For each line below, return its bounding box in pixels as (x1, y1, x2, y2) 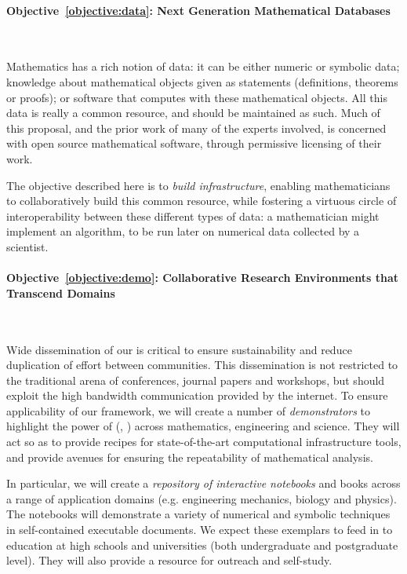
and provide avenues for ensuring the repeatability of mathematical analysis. (6, 448, 373, 465)
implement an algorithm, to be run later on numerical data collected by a (6, 223, 360, 239)
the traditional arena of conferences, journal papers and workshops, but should (6, 371, 385, 388)
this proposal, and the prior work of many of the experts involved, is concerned (6, 119, 387, 136)
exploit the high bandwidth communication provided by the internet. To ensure (6, 387, 388, 404)
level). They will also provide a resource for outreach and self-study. (6, 552, 333, 569)
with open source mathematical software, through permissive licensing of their (6, 135, 382, 152)
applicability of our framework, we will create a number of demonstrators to (6, 402, 371, 419)
